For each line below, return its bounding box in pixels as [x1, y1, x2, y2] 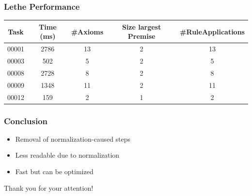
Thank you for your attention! [4, 182, 94, 193]
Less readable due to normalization [15, 150, 120, 160]
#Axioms [71, 26, 104, 36]
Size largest [122, 21, 161, 32]
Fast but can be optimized [15, 166, 94, 177]
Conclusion [4, 114, 47, 127]
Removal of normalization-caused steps [15, 133, 131, 144]
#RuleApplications [180, 26, 245, 36]
